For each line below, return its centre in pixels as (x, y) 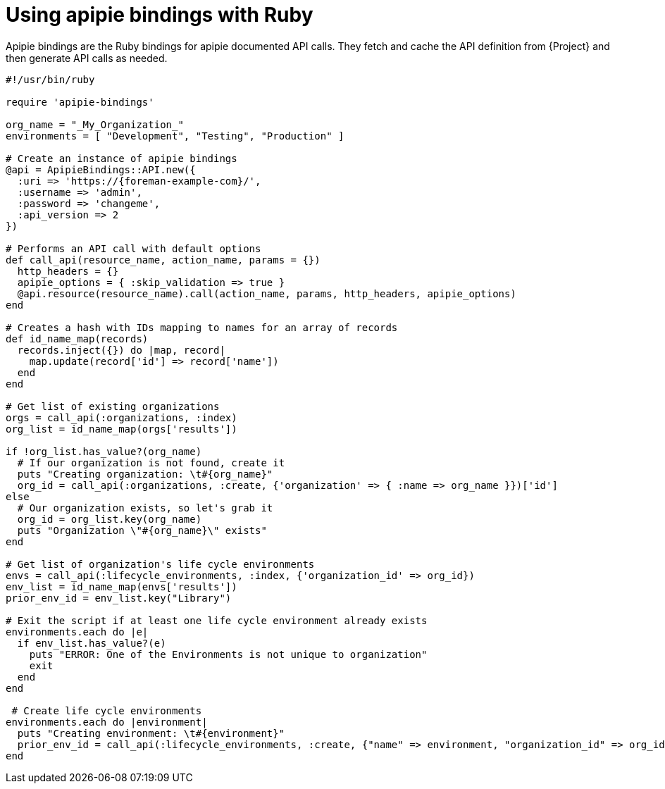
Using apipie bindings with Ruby (160, 15)
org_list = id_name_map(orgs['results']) (122, 429)
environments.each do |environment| (107, 722)
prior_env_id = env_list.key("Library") (119, 598)
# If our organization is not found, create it (151, 462)
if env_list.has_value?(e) (92, 643)
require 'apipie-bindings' (80, 102)
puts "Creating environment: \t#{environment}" (151, 733)
